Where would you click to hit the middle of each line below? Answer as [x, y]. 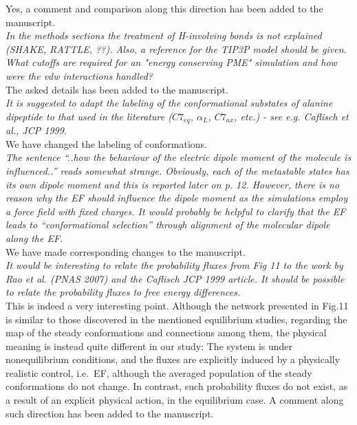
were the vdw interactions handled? [79, 75]
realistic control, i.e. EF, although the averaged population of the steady [159, 372]
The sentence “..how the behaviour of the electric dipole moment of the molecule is [178, 157]
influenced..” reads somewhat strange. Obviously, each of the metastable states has [177, 170]
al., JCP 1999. [36, 130]
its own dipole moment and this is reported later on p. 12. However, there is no [173, 184]
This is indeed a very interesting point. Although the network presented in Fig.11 [177, 305]
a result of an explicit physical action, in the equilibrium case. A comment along [175, 400]
